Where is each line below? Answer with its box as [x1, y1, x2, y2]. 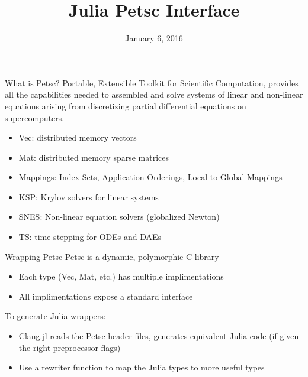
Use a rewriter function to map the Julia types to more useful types [18, 361, 265, 373]
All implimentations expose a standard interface [18, 290, 193, 302]
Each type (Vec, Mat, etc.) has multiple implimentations [18, 270, 224, 282]
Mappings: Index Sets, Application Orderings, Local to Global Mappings [18, 171, 283, 183]
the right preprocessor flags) [18, 341, 121, 353]
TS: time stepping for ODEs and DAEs [18, 230, 162, 243]
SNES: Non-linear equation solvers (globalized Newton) [18, 210, 220, 223]
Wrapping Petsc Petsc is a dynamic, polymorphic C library [5, 250, 219, 262]
